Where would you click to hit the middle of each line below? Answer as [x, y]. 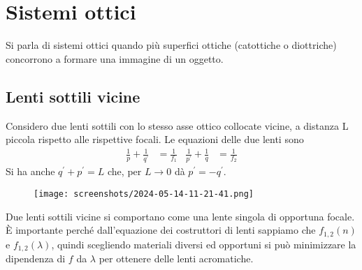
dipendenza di [36, 258]
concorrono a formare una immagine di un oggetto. [115, 58]
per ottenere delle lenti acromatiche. [176, 258]
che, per [125, 171]
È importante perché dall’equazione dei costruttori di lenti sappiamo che [161, 230]
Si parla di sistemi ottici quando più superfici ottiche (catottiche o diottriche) [171, 45]
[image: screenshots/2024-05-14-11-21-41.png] [144, 194]
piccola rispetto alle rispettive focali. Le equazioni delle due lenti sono [155, 139]
